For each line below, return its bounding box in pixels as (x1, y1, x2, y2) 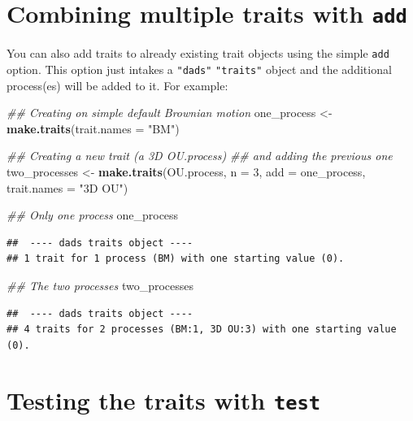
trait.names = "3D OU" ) (7, 179, 128, 196)
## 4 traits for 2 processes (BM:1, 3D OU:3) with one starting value (7, 323, 397, 336)
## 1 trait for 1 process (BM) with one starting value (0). (7, 253, 345, 265)
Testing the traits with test (7, 384, 321, 417)
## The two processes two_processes (7, 276, 194, 293)
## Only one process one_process (7, 206, 179, 224)
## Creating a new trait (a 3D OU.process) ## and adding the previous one (7, 147, 393, 164)
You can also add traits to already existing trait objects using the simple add (7, 45, 389, 62)
